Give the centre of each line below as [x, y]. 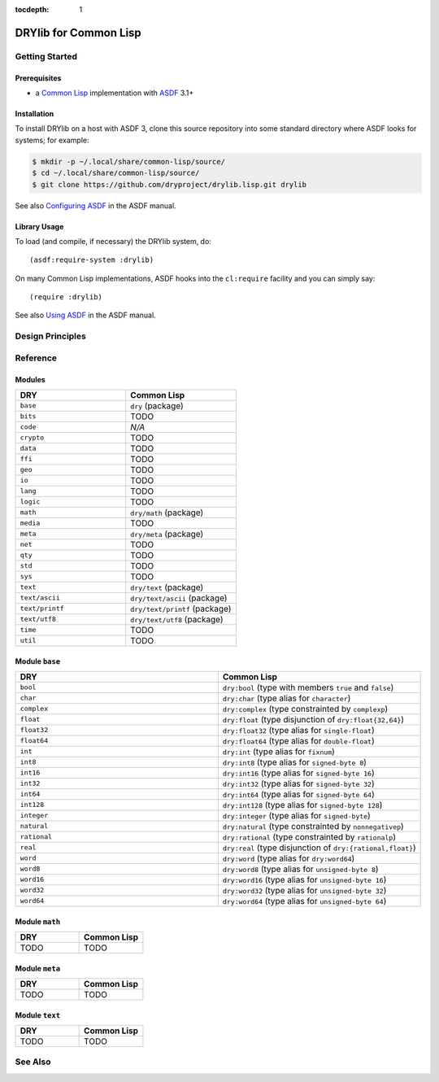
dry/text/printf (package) [181, 609]
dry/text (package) [167, 587]
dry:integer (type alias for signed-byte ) [297, 815]
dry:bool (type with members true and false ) [308, 687]
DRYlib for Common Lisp [78, 33]
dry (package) [157, 405]
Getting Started [46, 56]
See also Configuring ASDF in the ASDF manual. [96, 205]
